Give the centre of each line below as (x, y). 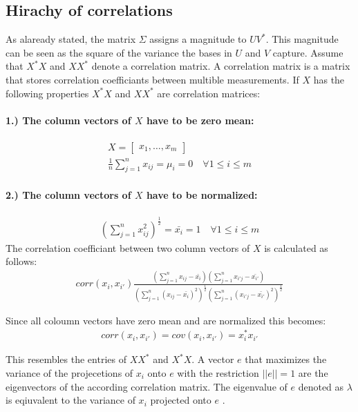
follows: (21, 261)
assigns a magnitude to (198, 39)
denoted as (321, 386)
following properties (47, 93)
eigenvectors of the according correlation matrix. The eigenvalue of (147, 386)
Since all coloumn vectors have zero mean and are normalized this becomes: (166, 320)
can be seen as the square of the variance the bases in (119, 52)
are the (313, 372)
